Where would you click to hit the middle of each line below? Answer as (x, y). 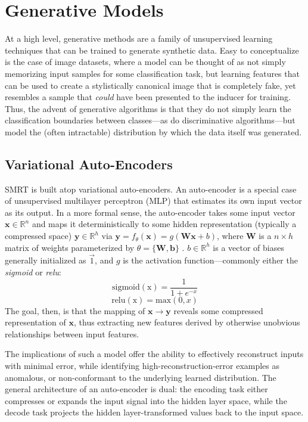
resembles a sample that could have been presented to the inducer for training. (148, 97)
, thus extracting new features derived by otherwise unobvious (187, 322)
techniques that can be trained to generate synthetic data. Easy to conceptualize (152, 50)
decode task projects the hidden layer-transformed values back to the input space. (154, 412)
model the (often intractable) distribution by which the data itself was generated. (153, 131)
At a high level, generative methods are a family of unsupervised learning (139, 38)
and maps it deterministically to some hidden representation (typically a (164, 224)
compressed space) (38, 236)
